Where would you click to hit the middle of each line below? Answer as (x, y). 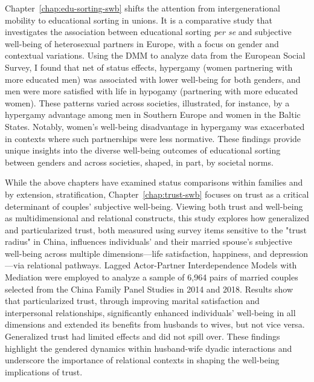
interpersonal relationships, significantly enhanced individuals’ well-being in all (150, 312)
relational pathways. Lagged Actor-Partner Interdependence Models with (162, 265)
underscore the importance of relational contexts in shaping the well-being (142, 360)
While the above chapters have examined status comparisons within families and (154, 182)
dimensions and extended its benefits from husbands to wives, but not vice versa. (155, 324)
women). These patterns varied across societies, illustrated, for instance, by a (147, 102)
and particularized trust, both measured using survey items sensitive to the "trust (156, 229)
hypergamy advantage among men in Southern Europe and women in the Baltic (153, 115)
